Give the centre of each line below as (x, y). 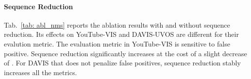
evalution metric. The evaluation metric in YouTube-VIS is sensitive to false (117, 43)
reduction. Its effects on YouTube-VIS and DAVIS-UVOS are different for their (121, 34)
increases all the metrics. (41, 72)
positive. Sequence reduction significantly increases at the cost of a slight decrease (125, 53)
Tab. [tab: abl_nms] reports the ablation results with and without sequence (117, 24)
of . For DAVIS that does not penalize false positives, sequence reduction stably (122, 63)
